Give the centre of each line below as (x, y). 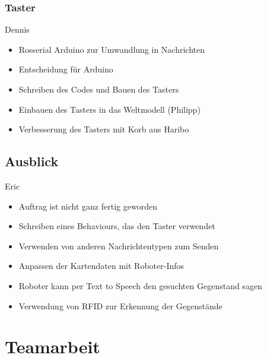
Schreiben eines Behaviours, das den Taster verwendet (117, 226)
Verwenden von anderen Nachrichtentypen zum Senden (119, 245)
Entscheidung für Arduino (66, 69)
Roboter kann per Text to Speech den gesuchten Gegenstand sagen (140, 285)
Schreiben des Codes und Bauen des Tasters (99, 89)
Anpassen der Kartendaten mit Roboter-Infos (101, 266)
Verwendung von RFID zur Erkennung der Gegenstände (120, 305)
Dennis (17, 29)
